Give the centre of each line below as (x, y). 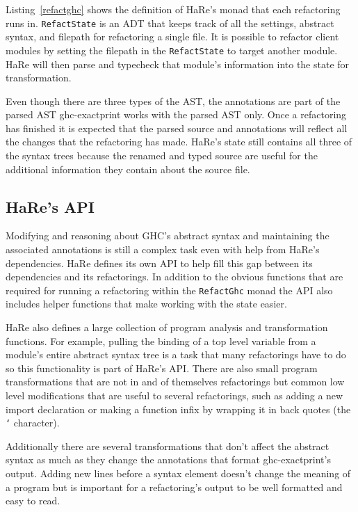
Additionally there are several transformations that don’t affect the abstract (168, 446)
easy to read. (33, 501)
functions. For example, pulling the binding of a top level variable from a (161, 341)
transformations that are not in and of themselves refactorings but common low (175, 382)
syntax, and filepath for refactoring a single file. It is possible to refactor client (172, 37)
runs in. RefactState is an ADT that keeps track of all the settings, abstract (170, 23)
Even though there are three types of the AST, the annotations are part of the (173, 101)
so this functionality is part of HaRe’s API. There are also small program (162, 368)
